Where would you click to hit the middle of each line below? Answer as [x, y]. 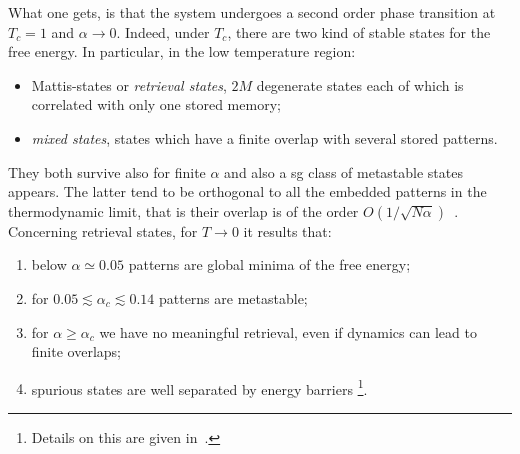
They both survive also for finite [107, 171]
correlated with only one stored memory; [156, 104]
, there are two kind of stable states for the [359, 31]
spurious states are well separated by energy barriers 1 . [199, 387]
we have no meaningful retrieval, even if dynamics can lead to [288, 331]
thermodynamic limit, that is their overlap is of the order [183, 210]
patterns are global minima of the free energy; [269, 264]
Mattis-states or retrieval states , [129, 84]
